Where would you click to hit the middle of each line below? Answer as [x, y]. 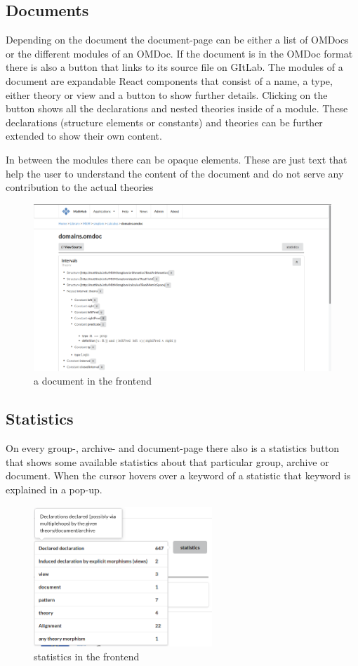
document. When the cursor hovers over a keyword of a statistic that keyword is [178, 475]
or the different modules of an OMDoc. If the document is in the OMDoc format [179, 53]
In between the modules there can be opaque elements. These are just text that [177, 159]
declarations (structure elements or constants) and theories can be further [164, 122]
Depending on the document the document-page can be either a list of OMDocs [177, 40]
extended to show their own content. [84, 136]
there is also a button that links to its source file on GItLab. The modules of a [174, 67]
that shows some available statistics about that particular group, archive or [167, 461]
